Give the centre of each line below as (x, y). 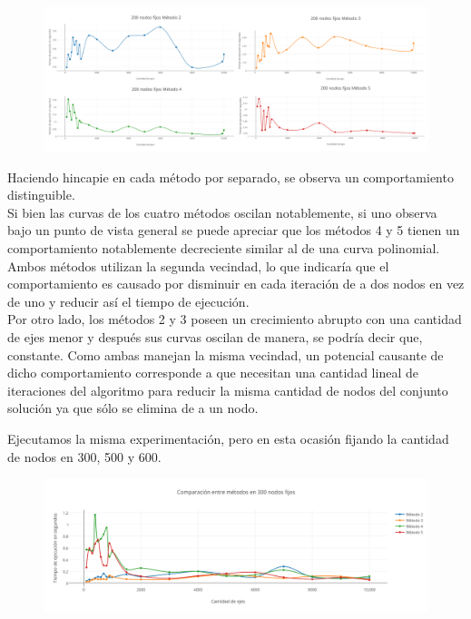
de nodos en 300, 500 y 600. (84, 456)
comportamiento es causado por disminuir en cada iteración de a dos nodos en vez (236, 284)
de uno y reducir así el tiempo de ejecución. (128, 301)
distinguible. (41, 195)
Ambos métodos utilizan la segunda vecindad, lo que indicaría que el (198, 265)
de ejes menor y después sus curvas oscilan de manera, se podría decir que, (215, 336)
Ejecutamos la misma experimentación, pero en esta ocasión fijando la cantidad (228, 438)
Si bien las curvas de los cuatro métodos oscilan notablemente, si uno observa (222, 212)
